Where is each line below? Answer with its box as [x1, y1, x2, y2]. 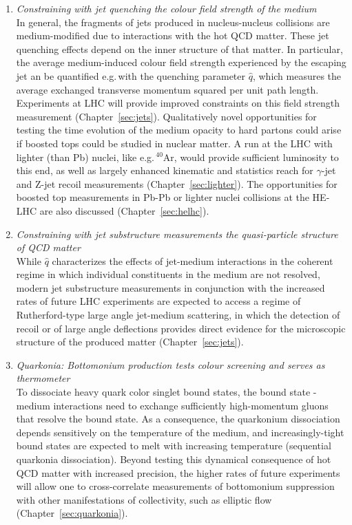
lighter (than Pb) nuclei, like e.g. [16, 149, 154, 164]
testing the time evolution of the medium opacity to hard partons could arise [16, 122, 342, 137]
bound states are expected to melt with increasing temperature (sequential [16, 438, 331, 453]
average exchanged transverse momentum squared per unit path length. [16, 82, 319, 96]
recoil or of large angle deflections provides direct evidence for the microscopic [16, 321, 346, 335]
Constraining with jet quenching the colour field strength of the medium [16, 1, 317, 15]
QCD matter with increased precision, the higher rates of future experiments [16, 465, 340, 480]
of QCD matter [16, 240, 81, 255]
